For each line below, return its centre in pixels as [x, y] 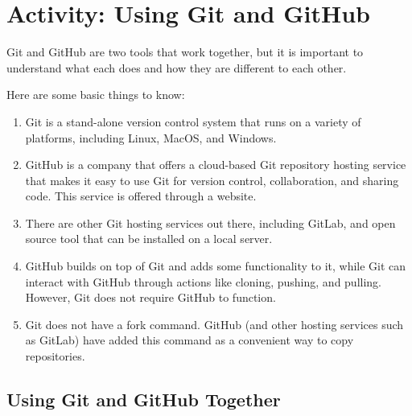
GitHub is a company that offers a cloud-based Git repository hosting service [216, 165]
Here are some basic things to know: [96, 95]
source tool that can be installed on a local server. [149, 239]
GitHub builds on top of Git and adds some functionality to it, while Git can [216, 266]
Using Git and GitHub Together [144, 400]
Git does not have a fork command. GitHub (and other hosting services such [214, 324]
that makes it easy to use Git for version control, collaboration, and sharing [212, 180]
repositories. [55, 356]
